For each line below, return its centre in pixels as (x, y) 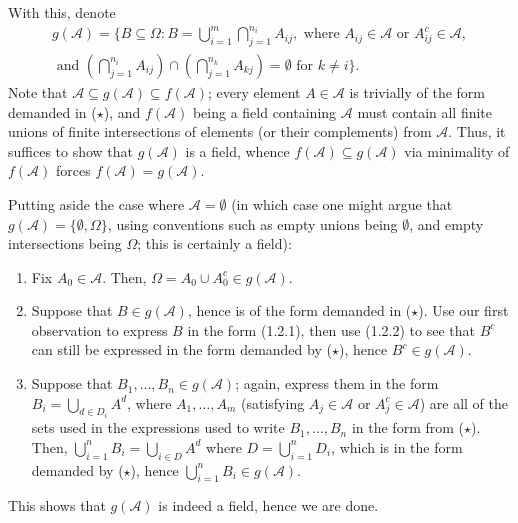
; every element (254, 91)
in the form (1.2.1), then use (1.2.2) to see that (331, 329)
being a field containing (264, 111)
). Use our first (463, 310)
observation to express (99, 329)
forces (73, 170)
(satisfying (273, 402)
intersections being (65, 243)
